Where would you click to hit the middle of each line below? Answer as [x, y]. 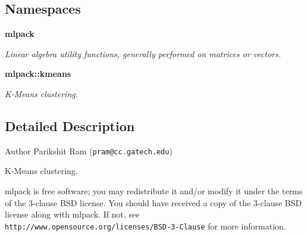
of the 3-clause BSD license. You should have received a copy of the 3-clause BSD [153, 202]
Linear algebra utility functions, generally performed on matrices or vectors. [143, 53]
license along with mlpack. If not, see [72, 214]
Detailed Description [70, 125]
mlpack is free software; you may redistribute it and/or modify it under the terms [154, 191]
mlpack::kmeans [38, 74]
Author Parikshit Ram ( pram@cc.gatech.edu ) [89, 150]
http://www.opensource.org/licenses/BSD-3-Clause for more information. [145, 226]
